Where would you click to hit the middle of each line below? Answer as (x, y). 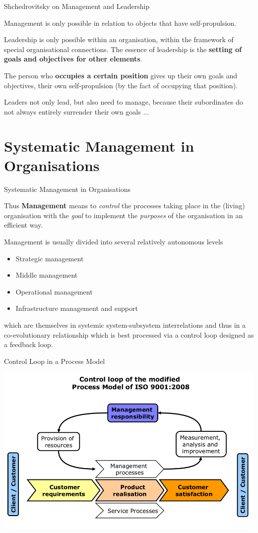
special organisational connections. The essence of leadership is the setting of (123, 49)
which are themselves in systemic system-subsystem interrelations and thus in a (125, 325)
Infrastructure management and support (77, 308)
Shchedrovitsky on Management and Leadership (77, 6)
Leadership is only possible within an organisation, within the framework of (119, 39)
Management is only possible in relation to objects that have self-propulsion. (120, 23)
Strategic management (50, 258)
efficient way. (24, 225)
